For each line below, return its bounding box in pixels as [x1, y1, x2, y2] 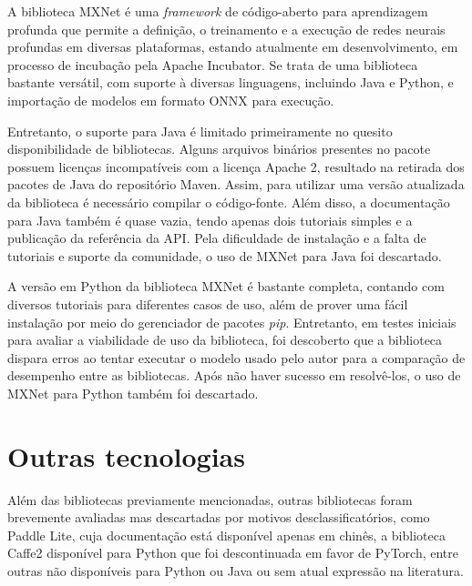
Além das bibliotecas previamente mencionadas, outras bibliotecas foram [7, 490, 413, 509]
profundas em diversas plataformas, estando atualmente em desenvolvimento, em [7, 37, 458, 56]
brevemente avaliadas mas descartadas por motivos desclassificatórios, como [7, 508, 430, 527]
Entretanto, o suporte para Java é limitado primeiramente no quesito [7, 121, 393, 140]
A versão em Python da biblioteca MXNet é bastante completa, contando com [7, 277, 445, 296]
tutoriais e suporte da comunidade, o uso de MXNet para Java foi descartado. [7, 246, 442, 265]
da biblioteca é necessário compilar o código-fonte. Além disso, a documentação [7, 192, 450, 211]
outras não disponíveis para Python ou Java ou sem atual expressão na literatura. [7, 561, 464, 580]
